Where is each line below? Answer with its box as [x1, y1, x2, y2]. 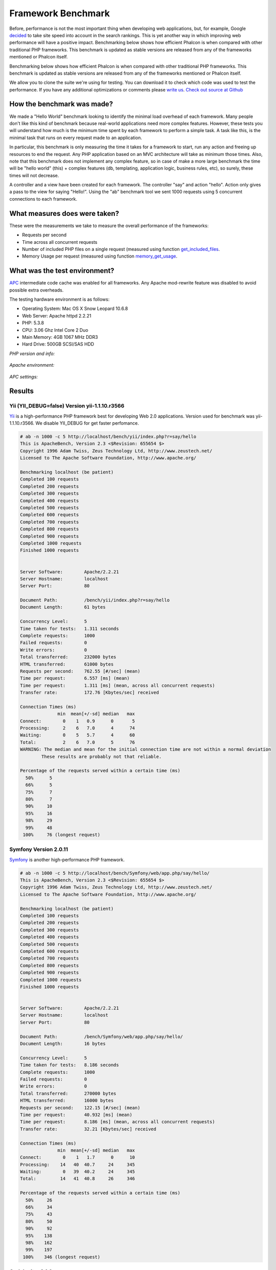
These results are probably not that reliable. [41, 753, 162, 759]
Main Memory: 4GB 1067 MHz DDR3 [22, 334, 98, 340]
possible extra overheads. [9, 287, 64, 293]
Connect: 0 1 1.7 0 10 [20, 1155, 135, 1160]
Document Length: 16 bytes [20, 1041, 106, 1046]
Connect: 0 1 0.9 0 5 [20, 718, 135, 724]
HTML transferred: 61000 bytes [20, 661, 114, 667]
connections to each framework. [9, 196, 77, 202]
